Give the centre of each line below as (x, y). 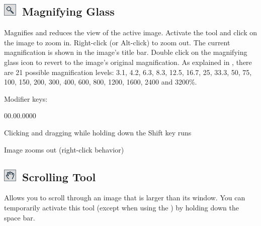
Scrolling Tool (59, 176)
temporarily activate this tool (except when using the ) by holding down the (121, 207)
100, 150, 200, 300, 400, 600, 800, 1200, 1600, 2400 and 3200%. (101, 82)
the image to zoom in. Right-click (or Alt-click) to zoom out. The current (117, 42)
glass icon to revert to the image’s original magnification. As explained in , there (128, 62)
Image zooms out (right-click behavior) (64, 149)
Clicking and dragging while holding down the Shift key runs (98, 132)
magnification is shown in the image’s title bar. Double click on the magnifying (126, 52)
